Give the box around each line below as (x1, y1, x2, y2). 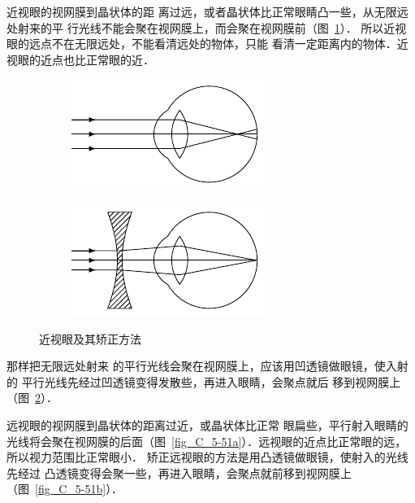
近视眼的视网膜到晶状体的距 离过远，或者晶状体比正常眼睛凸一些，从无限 (6, 3, 397, 20)
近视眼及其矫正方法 (39, 330, 141, 347)
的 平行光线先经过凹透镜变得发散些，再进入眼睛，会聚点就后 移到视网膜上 (6, 373, 401, 390)
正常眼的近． (85, 50, 154, 68)
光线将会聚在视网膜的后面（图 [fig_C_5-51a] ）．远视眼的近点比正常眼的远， (6, 432, 407, 449)
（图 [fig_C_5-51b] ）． (6, 480, 123, 497)
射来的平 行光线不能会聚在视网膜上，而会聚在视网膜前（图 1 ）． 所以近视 (17, 19, 407, 36)
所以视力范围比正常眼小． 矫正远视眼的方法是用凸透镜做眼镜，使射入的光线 (6, 448, 409, 466)
